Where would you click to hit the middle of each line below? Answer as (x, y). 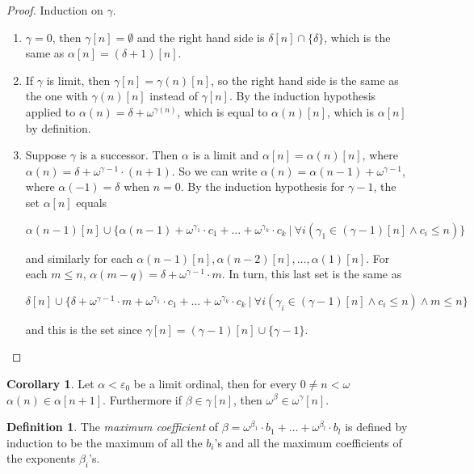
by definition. (58, 127)
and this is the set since (84, 329)
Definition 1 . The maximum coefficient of (112, 427)
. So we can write (214, 170)
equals (92, 202)
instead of (174, 96)
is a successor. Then (129, 155)
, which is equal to (222, 111)
